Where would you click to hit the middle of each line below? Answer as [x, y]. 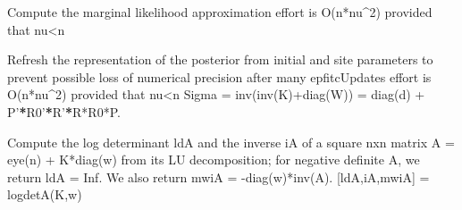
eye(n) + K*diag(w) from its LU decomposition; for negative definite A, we [214, 160]
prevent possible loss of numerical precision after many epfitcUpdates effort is [219, 76]
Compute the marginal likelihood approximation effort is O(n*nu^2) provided [220, 12]
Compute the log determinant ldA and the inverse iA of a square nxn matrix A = [231, 142]
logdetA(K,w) [45, 194]
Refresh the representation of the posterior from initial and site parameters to [220, 59]
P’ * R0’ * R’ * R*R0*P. [64, 111]
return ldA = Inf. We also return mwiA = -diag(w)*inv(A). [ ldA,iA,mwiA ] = [218, 176]
